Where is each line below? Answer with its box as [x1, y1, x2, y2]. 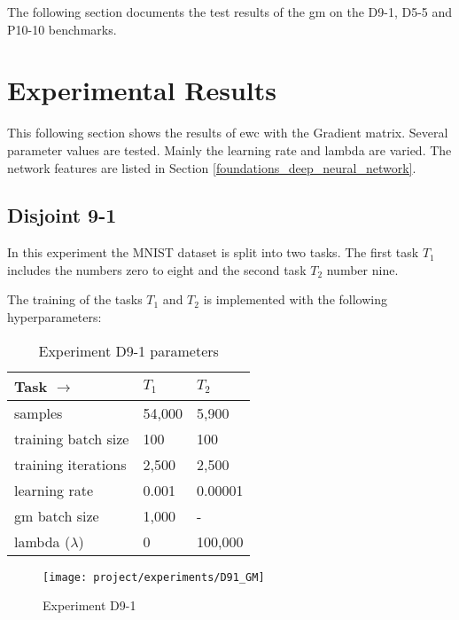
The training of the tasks [7, 290, 143, 309]
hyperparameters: [7, 308, 102, 326]
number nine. [326, 260, 399, 279]
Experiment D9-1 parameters [38, 340, 219, 361]
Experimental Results [7, 72, 276, 108]
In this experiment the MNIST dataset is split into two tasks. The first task [7, 243, 419, 262]
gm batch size [14, 505, 99, 526]
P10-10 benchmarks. [7, 20, 117, 38]
